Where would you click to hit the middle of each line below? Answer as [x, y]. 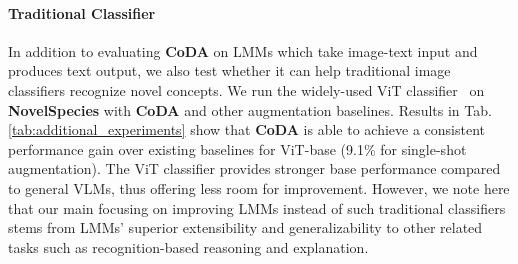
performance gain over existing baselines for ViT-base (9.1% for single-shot [237, 148]
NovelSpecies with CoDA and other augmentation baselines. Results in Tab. [250, 109]
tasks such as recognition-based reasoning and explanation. [188, 246]
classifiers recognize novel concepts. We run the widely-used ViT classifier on [246, 89]
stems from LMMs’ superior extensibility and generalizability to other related [245, 227]
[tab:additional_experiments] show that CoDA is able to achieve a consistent [247, 129]
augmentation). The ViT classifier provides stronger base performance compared [254, 168]
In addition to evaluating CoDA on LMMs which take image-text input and [243, 50]
